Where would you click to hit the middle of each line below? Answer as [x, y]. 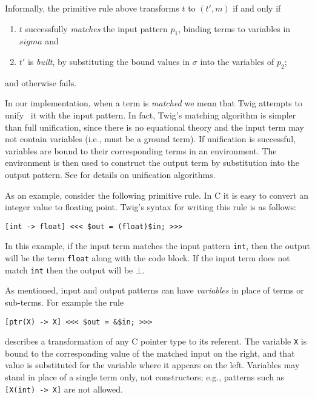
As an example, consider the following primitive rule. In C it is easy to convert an [157, 195]
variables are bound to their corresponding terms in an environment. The [141, 150]
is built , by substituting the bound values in [109, 61]
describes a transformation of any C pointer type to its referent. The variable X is [156, 341]
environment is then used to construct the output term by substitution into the [152, 163]
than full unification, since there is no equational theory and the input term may [154, 127]
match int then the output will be [69, 269]
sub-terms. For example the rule [65, 302]
